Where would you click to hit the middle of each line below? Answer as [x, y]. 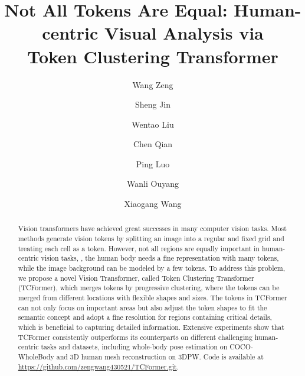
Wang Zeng [153, 84]
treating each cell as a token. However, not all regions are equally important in [139, 248]
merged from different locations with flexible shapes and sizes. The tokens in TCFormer [152, 298]
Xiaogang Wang [153, 204]
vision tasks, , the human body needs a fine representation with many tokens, [160, 258]
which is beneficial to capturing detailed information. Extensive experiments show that [151, 327]
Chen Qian [153, 144]
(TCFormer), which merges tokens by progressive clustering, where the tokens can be [149, 288]
